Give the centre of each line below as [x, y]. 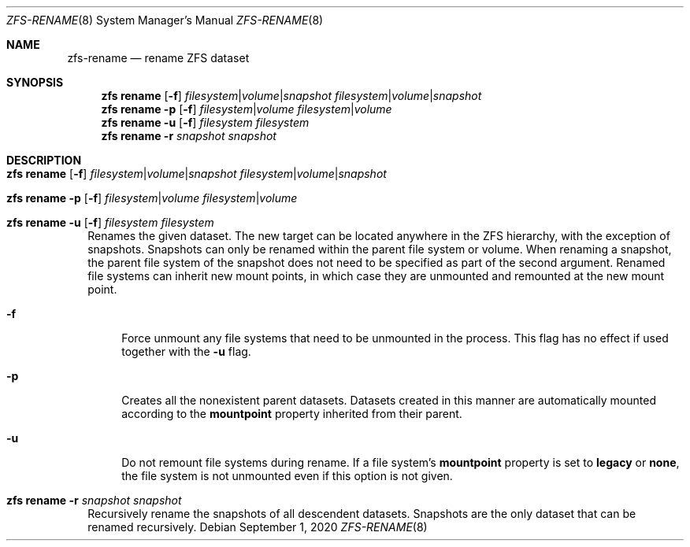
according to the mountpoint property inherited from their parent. [292, 414]
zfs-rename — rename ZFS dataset [158, 58]
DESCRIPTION [44, 160]
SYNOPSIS [35, 82]
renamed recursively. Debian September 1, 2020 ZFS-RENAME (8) [258, 527]
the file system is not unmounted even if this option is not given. [287, 476]
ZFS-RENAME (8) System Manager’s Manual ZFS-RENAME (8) [165, 20]
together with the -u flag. [186, 351]
